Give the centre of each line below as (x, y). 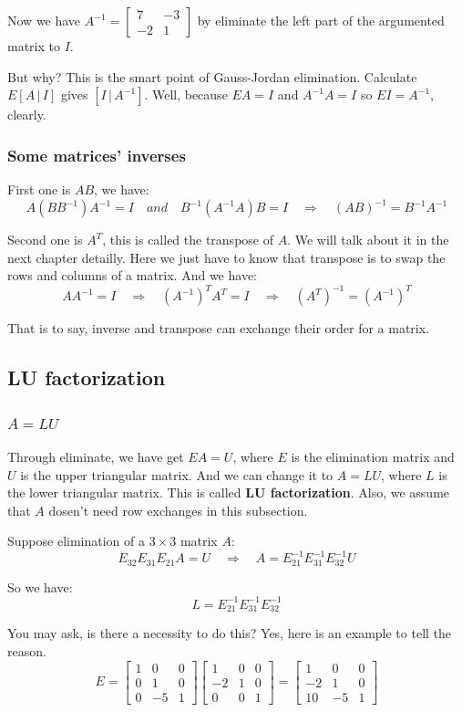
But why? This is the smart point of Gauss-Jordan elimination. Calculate (212, 76)
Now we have (44, 20)
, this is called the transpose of (188, 240)
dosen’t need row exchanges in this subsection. (178, 510)
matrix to (34, 46)
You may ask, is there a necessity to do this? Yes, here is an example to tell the (230, 633)
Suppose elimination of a (76, 541)
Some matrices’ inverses (97, 155)
